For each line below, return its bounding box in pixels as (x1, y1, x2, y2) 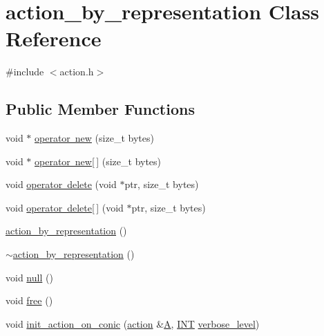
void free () (6, 293, 53, 308)
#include (6, 64, 44, 79)
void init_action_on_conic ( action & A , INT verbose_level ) (6, 316, 260, 330)
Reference (6, 24, 102, 53)
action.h (59, 64, 94, 79)
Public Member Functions (6, 98, 195, 120)
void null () (6, 270, 53, 284)
